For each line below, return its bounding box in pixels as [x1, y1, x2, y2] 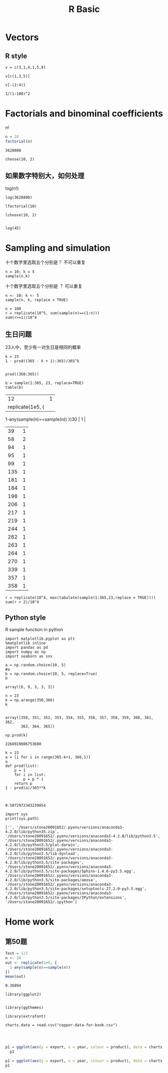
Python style [5, 613, 46, 622]
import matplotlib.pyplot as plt [5, 636, 75, 641]
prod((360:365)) [5, 372, 39, 377]
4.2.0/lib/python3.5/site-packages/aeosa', [5, 877, 98, 883]
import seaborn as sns [5, 654, 53, 659]
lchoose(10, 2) [5, 212, 37, 218]
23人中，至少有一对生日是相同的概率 [5, 344, 81, 350]
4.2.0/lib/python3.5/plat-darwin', [5, 842, 80, 848]
